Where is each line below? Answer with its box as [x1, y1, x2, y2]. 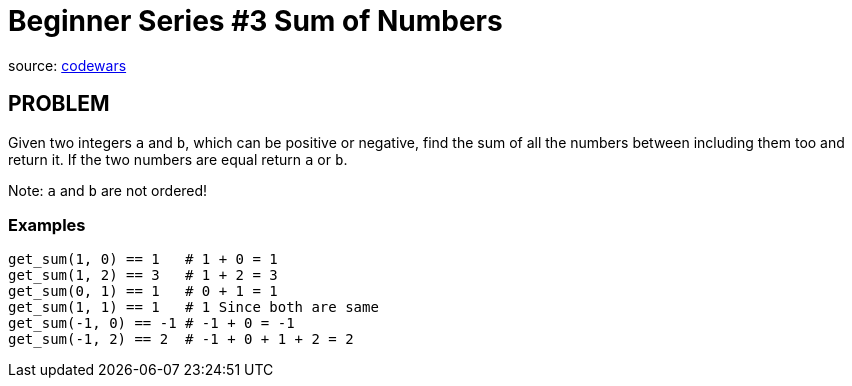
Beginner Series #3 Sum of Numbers [8, 4, 503, 38]
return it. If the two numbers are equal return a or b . [8, 150, 348, 168]
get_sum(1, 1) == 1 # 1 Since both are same [8, 299, 379, 316]
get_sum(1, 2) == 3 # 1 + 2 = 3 [8, 267, 278, 284]
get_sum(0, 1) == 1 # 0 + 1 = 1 [8, 283, 278, 300]
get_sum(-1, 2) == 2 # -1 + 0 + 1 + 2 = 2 [8, 331, 354, 348]
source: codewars [8, 56, 127, 74]
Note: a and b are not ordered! [8, 181, 208, 199]
